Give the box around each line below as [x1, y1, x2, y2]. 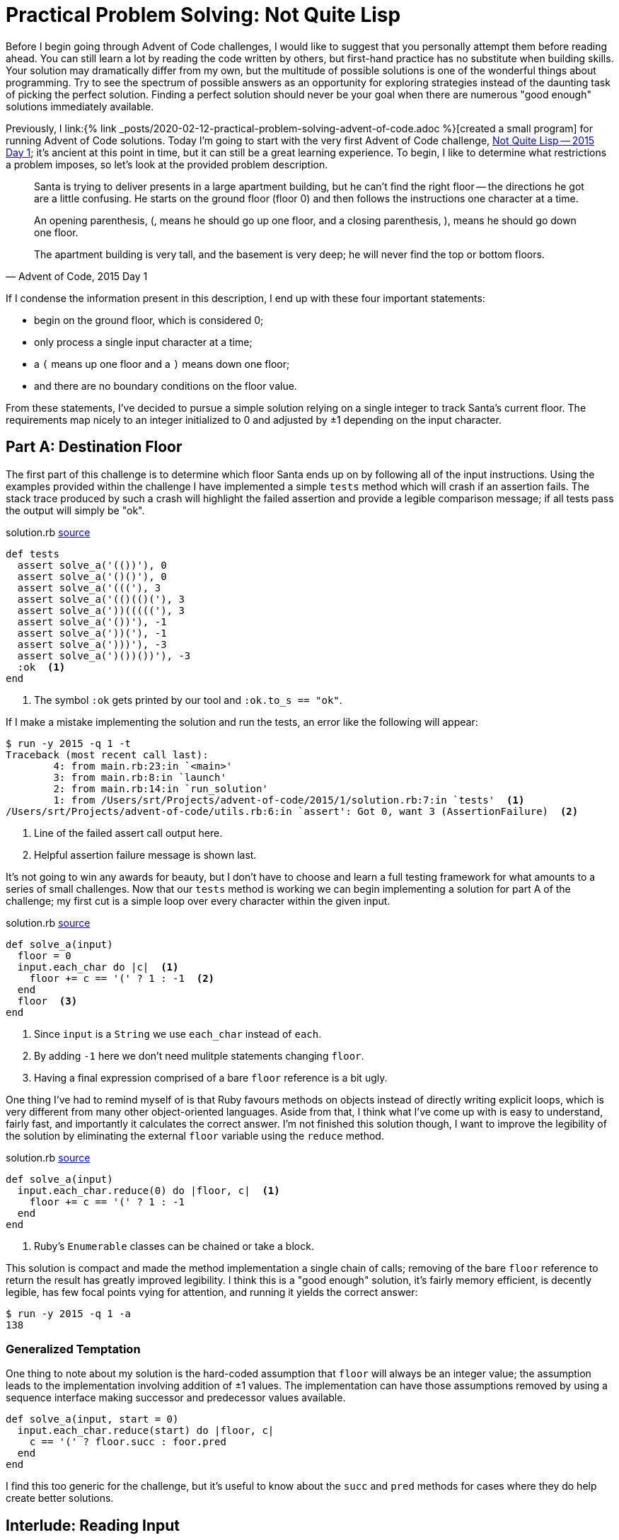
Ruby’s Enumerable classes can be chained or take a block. [34, 1239, 314, 1252]
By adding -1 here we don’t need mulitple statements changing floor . [34, 1049, 364, 1062]
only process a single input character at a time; [34, 335, 253, 348]
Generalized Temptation [6, 1341, 141, 1356]
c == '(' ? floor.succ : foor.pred [29, 1436, 226, 1448]
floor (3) [17, 995, 78, 1007]
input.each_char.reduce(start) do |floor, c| [17, 1425, 274, 1437]
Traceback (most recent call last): [6, 748, 209, 760]
